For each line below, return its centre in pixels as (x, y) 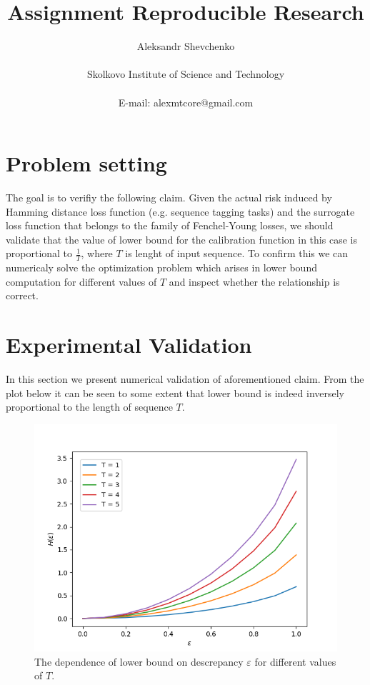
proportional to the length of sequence (89, 407)
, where (97, 253)
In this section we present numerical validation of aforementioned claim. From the (185, 379)
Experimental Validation (129, 345)
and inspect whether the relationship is (254, 281)
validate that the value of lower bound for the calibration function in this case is (181, 239)
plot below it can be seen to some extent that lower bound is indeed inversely (175, 392)
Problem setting (86, 163)
